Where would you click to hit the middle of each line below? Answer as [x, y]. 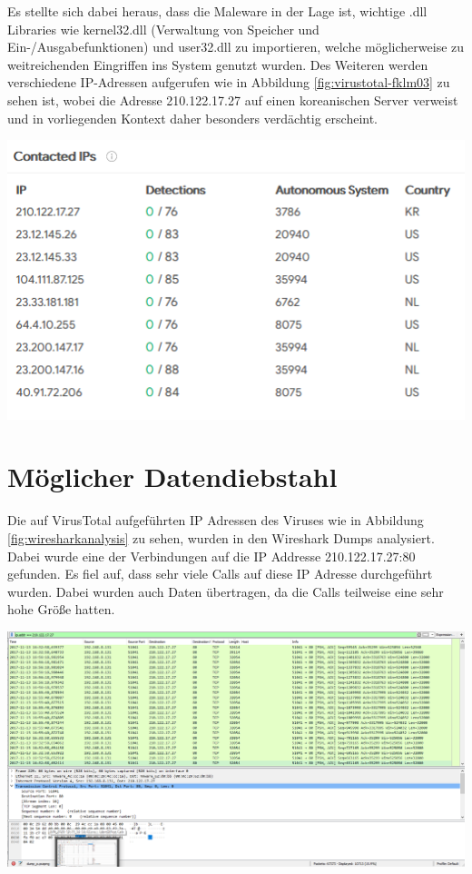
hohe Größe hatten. [61, 609]
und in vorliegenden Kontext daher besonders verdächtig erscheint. [193, 118]
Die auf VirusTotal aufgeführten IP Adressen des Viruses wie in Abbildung [216, 520]
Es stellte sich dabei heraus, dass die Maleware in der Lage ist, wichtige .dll [217, 11]
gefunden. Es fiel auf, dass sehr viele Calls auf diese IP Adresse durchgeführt [220, 574]
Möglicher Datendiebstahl [172, 477]
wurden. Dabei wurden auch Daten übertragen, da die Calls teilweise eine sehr [226, 591]
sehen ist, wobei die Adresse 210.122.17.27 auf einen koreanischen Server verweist [233, 99]
